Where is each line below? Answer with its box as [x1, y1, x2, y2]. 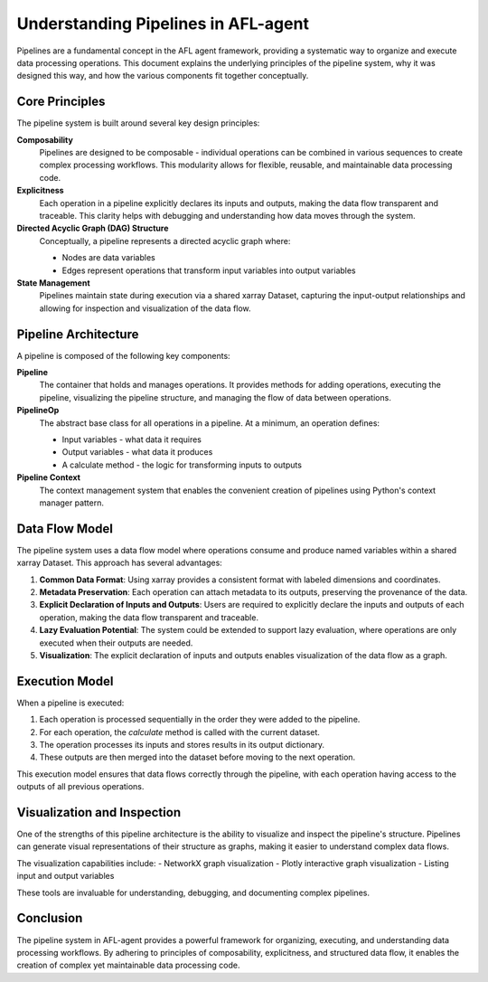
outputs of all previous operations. [16, 781, 145, 792]
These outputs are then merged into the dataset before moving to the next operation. [39, 751, 356, 763]
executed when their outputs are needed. [39, 637, 193, 648]
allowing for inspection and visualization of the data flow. [39, 303, 252, 314]
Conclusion [16, 911, 83, 926]
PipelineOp [16, 405, 60, 416]
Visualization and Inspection [16, 805, 181, 820]
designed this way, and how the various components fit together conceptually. [16, 71, 309, 81]
